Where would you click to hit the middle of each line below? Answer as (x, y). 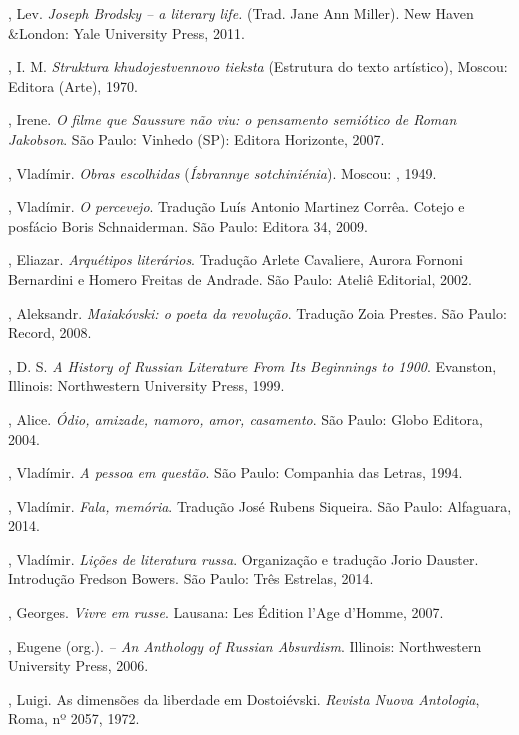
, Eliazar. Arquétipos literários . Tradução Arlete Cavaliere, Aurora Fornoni (236, 259)
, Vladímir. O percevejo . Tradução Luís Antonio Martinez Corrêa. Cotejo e (236, 206)
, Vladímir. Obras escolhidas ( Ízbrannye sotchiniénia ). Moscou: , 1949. (222, 172)
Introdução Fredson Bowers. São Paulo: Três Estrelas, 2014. (191, 578)
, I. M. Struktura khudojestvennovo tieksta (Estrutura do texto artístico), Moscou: (258, 66)
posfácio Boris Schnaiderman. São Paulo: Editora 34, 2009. (188, 225)
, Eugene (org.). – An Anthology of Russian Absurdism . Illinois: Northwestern (245, 645)
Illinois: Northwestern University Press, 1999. (146, 385)
